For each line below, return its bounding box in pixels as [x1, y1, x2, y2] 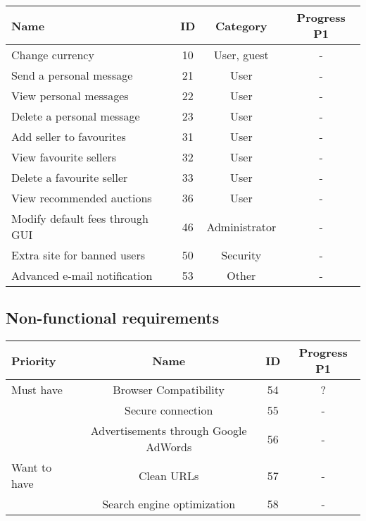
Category [215, 17, 267, 34]
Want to [11, 459, 52, 476]
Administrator [206, 218, 277, 235]
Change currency [11, 47, 94, 63]
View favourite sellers [11, 149, 117, 165]
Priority [11, 352, 56, 369]
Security [221, 247, 262, 263]
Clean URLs [138, 467, 199, 484]
